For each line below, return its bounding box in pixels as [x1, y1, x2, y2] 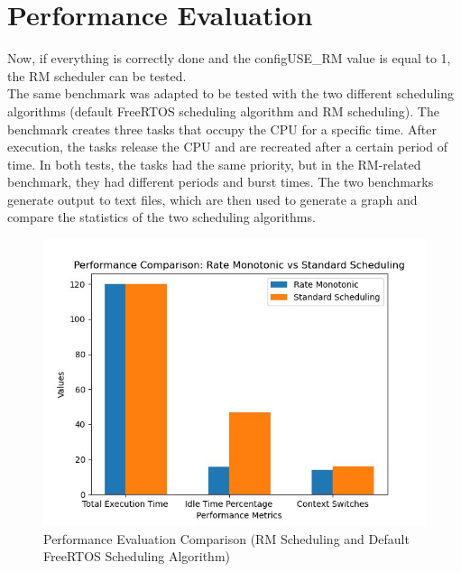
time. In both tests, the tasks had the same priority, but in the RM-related [7, 154, 421, 173]
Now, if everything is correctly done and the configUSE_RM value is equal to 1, [7, 49, 451, 68]
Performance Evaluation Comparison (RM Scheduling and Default [43, 529, 410, 548]
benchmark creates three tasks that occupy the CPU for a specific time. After [7, 119, 437, 138]
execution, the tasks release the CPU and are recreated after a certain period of [7, 137, 447, 156]
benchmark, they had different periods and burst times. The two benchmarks [7, 172, 434, 191]
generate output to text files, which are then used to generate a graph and [7, 189, 418, 208]
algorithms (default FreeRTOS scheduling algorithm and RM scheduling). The [7, 101, 439, 120]
